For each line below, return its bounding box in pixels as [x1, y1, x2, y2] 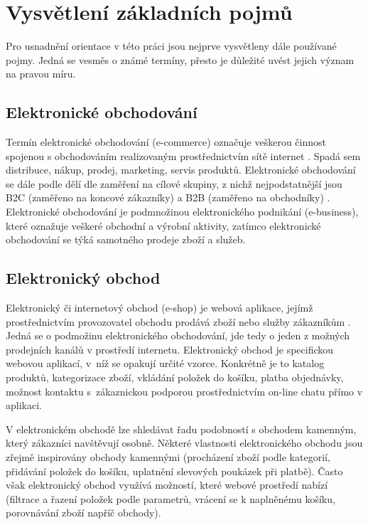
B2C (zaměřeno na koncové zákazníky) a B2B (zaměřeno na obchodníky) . [6, 190, 330, 205]
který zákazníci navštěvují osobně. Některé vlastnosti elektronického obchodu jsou [6, 435, 363, 450]
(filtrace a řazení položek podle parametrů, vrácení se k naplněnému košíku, [6, 491, 335, 506]
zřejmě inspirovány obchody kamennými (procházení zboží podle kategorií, [6, 450, 330, 464]
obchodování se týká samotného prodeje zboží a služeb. [6, 232, 246, 247]
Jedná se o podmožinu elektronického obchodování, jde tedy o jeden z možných [6, 328, 350, 343]
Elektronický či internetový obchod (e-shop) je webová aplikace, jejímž [6, 300, 313, 315]
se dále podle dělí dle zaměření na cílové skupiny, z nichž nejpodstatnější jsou [6, 176, 342, 191]
